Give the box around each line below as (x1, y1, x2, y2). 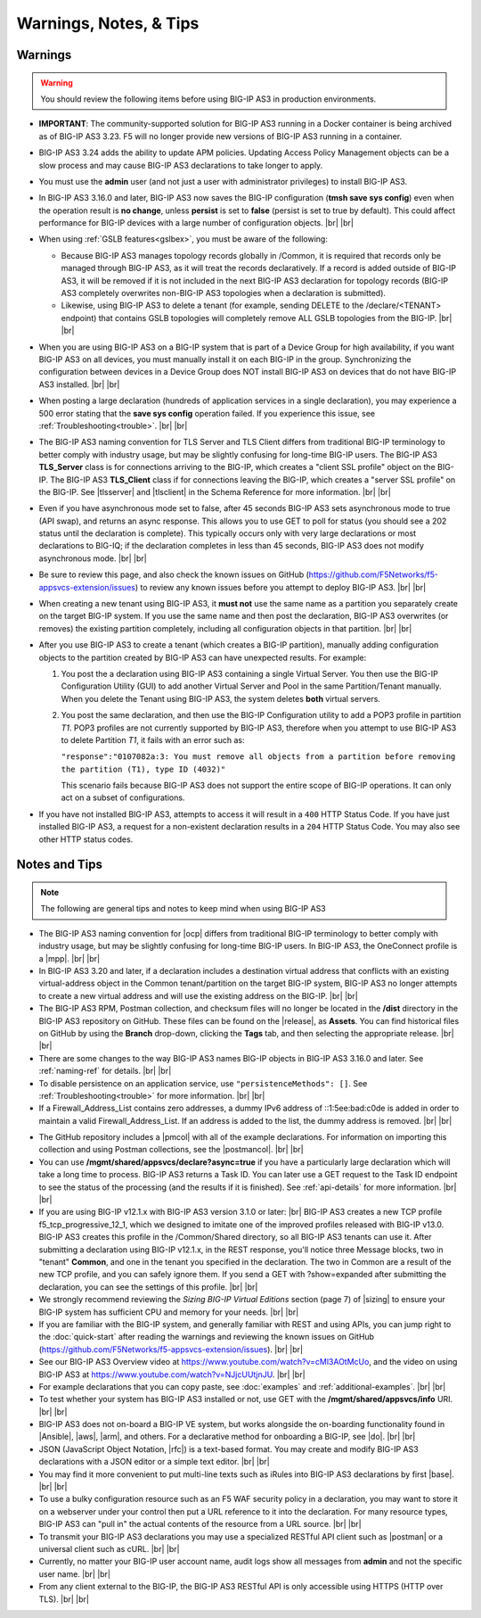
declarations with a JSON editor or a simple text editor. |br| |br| (38, 1457, 271, 1467)
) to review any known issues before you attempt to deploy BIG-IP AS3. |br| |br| (135, 582, 427, 592)
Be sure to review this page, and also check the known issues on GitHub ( (38, 569, 309, 580)
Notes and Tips (16, 857, 102, 872)
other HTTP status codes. (38, 834, 134, 845)
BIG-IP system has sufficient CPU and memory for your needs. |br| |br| (38, 1307, 299, 1317)
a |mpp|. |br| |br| (38, 953, 101, 963)
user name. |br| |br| (38, 1568, 111, 1579)
